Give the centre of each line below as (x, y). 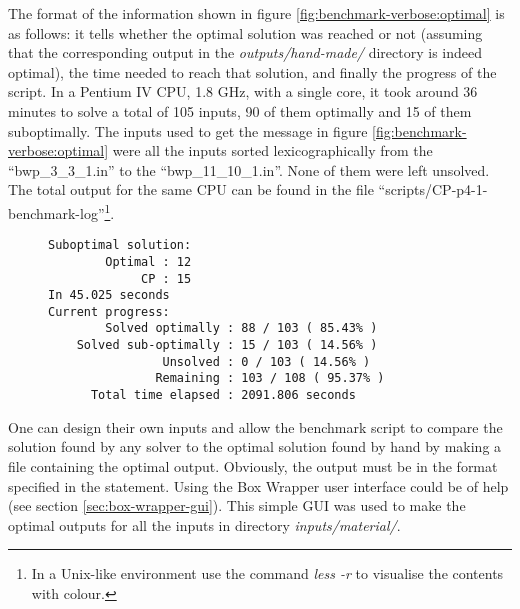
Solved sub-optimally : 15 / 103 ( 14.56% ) (227, 345)
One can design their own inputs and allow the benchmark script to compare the (255, 426)
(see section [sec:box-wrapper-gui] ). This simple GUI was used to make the (237, 505)
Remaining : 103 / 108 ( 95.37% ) (270, 378)
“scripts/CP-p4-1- (433, 189)
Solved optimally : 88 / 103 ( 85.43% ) (241, 328)
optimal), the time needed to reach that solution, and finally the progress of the (252, 71)
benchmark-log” (56, 212)
